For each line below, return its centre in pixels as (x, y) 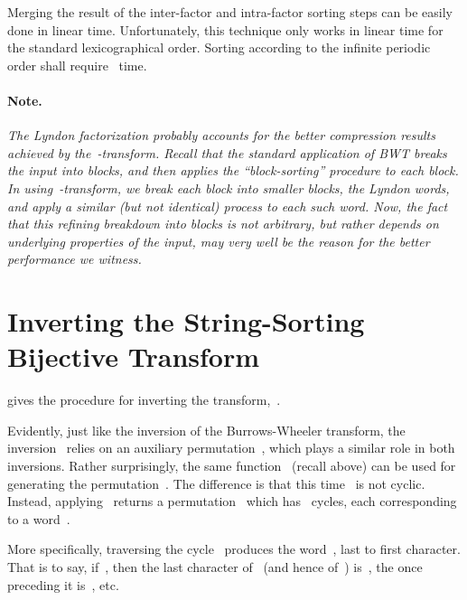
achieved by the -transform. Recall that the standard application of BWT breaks (227, 152)
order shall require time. (77, 65)
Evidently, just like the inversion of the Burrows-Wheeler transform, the (206, 430)
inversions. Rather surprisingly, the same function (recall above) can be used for (232, 466)
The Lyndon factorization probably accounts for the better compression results (221, 135)
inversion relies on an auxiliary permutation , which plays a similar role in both (231, 448)
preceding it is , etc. (63, 584)
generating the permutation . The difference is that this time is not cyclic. (216, 483)
